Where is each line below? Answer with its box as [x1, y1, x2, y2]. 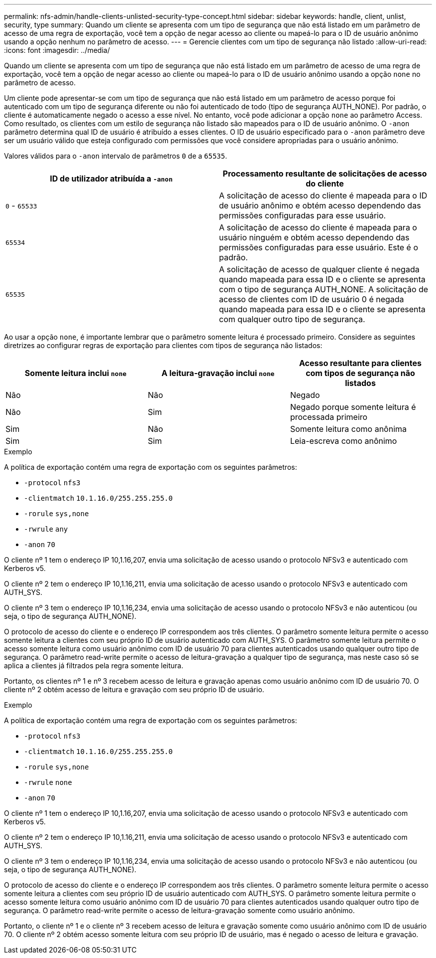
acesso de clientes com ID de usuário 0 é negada [219, 294, 404, 304]
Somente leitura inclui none [24, 368, 127, 378]
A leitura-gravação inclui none [161, 368, 275, 378]
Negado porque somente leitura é [290, 402, 416, 412]
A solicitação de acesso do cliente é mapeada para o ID [219, 191, 428, 200]
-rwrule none [24, 778, 72, 786]
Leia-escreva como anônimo [290, 436, 397, 446]
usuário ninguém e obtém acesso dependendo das [219, 232, 410, 242]
